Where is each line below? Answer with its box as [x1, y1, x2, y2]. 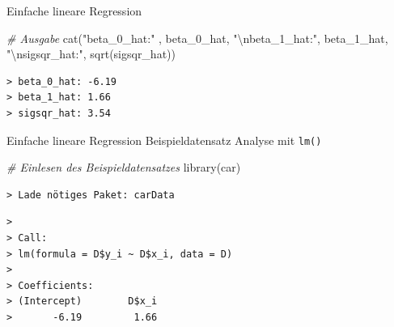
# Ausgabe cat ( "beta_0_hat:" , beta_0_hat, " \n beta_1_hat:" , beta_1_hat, [6, 29, 388, 46]
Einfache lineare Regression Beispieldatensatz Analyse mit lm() [6, 131, 322, 148]
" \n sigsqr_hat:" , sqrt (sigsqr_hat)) [6, 45, 176, 62]
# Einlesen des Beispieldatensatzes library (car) [6, 159, 241, 176]
